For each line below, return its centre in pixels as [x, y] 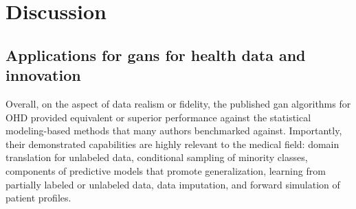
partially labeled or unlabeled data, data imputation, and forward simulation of [173, 184]
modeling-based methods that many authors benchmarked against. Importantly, [174, 131]
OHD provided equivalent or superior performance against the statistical [158, 117]
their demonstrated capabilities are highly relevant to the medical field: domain [173, 144]
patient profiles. [38, 198]
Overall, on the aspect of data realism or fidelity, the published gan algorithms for [178, 103]
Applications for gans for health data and [156, 54]
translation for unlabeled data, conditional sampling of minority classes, [157, 157]
